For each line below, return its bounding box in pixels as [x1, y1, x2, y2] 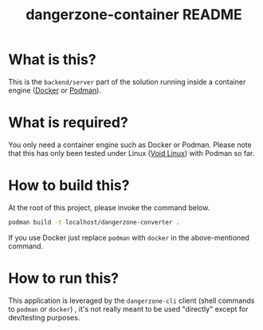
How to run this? [8, 269, 120, 287]
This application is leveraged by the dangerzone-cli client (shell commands [8, 296, 255, 305]
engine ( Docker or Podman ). [8, 85, 102, 95]
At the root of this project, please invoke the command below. [8, 202, 210, 213]
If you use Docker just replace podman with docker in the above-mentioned [8, 233, 249, 242]
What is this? [8, 50, 97, 69]
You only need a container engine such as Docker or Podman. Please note [8, 140, 253, 149]
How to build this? [8, 177, 130, 195]
